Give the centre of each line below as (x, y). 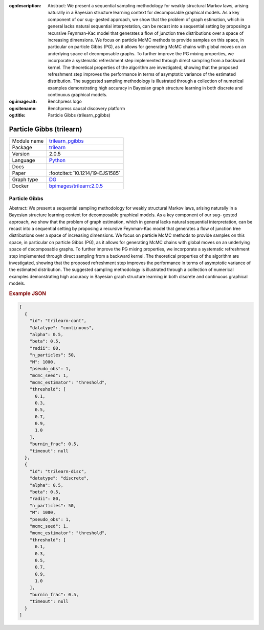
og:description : (25, 6)
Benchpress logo (65, 101)
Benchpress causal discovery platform (86, 108)
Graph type (25, 180)
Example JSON (28, 293)
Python (57, 160)
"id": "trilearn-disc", (58, 471)
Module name (28, 141)
